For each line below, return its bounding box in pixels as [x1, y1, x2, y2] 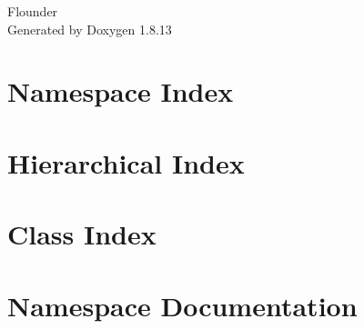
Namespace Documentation [7, 286, 358, 324]
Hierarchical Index [7, 144, 245, 181]
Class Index [7, 215, 157, 253]
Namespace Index [7, 73, 234, 110]
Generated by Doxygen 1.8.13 [7, 19, 172, 38]
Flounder [7, 2, 58, 20]
